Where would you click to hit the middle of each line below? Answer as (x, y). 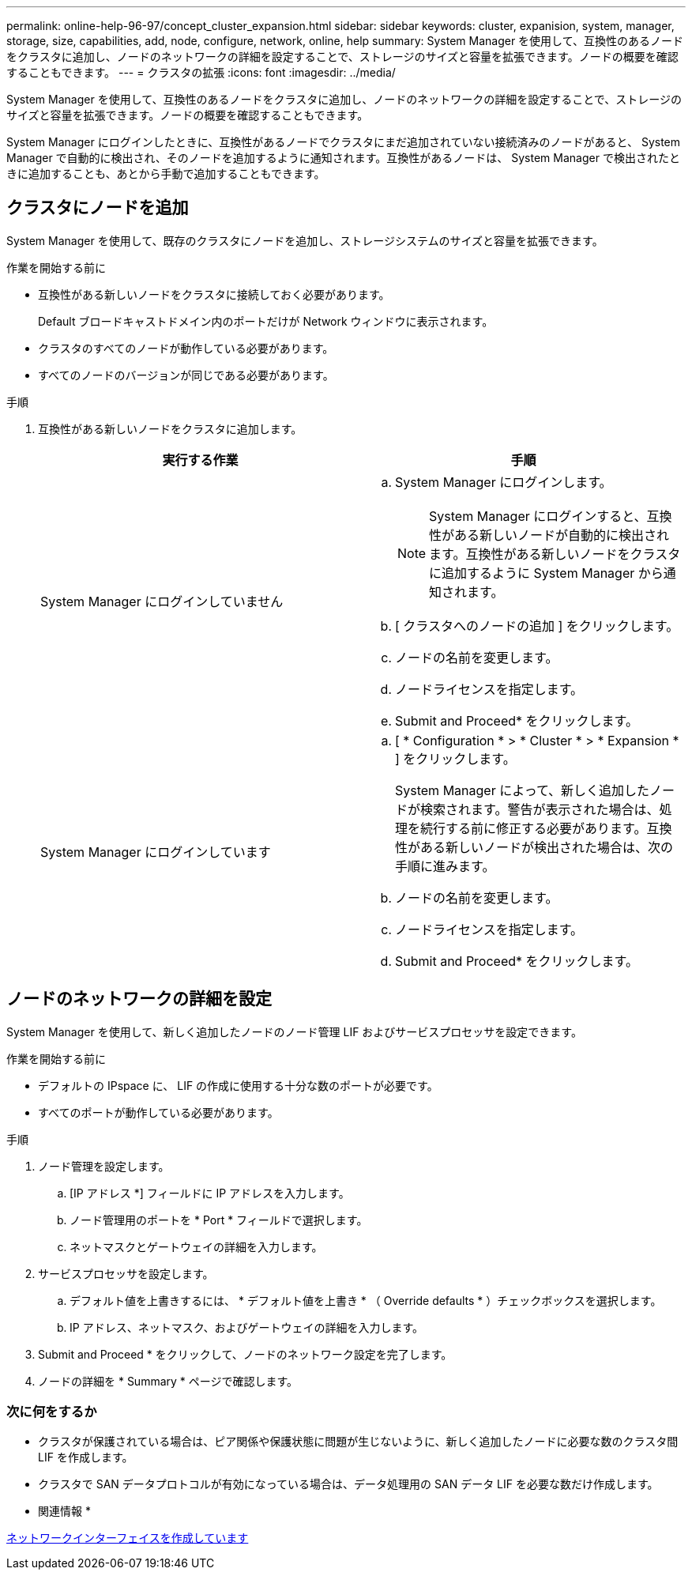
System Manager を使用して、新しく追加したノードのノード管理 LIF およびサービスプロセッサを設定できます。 (294, 1031)
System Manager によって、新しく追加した (523, 790)
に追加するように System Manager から (546, 573)
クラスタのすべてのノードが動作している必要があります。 (186, 348)
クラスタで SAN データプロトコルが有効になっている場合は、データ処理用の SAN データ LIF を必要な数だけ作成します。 (348, 1484)
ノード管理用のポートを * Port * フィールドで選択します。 (219, 1220)
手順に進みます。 (445, 866)
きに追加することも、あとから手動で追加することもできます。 (166, 173)
